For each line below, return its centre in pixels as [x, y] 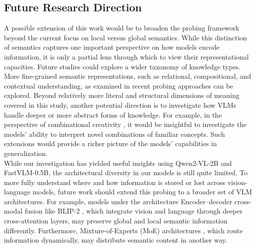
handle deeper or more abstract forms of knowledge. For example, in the [113, 114]
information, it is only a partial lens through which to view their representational [127, 56]
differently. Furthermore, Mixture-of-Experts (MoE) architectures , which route [123, 230]
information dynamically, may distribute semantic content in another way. [116, 240]
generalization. [26, 153]
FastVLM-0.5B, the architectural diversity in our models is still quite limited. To [126, 172]
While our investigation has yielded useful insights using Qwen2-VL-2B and [118, 163]
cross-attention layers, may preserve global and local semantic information [116, 221]
